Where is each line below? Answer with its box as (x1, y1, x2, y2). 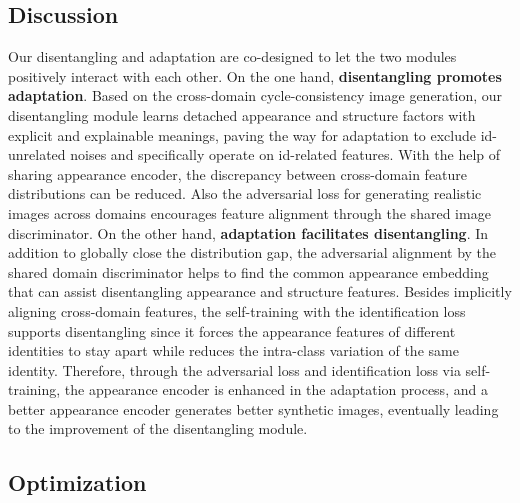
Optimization (8, 467, 147, 498)
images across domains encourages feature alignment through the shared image (8, 202, 491, 223)
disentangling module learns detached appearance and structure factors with (8, 104, 476, 125)
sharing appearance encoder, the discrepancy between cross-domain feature (8, 163, 468, 184)
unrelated (8, 144, 66, 165)
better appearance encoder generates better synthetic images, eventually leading (8, 398, 499, 419)
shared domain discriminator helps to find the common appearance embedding (8, 261, 489, 282)
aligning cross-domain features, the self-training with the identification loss (8, 300, 466, 321)
